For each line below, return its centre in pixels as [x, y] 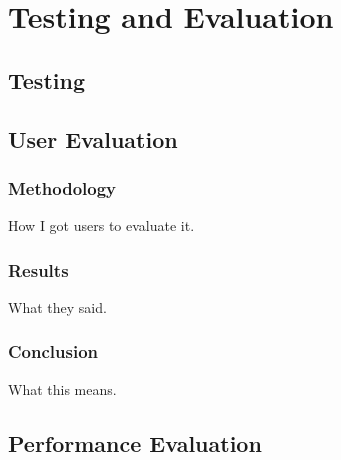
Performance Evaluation [135, 442]
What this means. [62, 388]
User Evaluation [93, 138]
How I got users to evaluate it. [101, 225]
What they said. [57, 306]
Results [38, 269]
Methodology [62, 187]
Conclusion [53, 351]
